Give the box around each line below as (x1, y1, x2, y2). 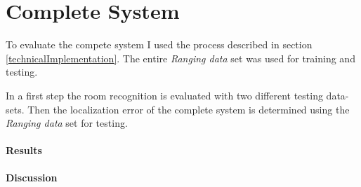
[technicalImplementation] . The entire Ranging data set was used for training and (6, 50, 355, 65)
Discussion (6, 170, 58, 185)
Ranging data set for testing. (6, 116, 128, 130)
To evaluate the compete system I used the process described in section (6, 37, 313, 52)
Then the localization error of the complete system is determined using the (27, 102, 350, 116)
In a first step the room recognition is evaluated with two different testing (6, 88, 323, 102)
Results (6, 143, 42, 158)
